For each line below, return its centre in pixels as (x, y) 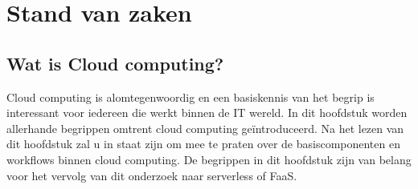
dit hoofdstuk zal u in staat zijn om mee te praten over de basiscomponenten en (203, 144)
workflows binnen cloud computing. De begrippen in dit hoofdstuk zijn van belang (209, 159)
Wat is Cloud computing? (115, 63)
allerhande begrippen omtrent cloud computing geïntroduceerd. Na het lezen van (205, 128)
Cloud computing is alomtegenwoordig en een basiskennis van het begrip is (191, 97)
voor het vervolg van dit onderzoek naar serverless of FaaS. (152, 175)
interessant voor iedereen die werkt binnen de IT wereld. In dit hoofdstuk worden (207, 113)
